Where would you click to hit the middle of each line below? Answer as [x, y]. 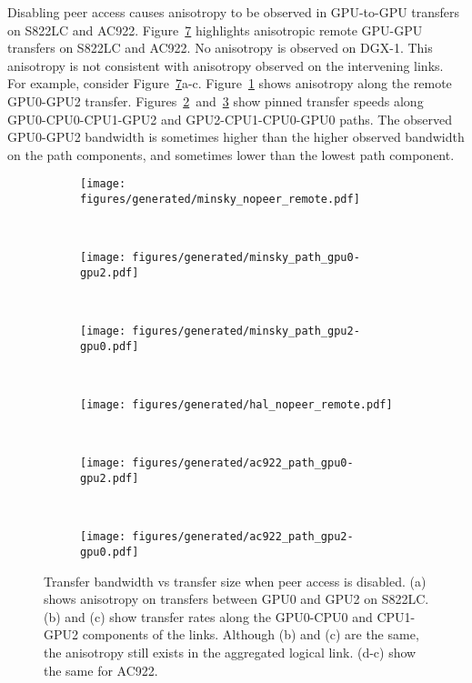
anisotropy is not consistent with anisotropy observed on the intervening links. [226, 65]
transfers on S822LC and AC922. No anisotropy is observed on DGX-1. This [220, 48]
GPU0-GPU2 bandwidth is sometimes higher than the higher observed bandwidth [236, 137]
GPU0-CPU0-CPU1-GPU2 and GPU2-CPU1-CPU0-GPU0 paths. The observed [230, 119]
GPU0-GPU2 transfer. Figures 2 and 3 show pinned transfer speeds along [216, 100]
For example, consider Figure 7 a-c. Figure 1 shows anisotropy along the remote [230, 83]
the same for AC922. [101, 670]
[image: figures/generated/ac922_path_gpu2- [217, 537]
